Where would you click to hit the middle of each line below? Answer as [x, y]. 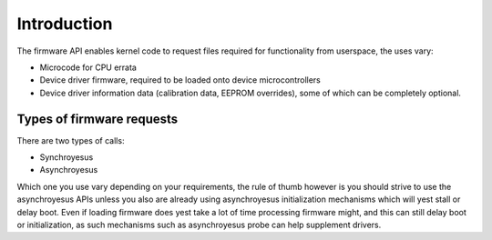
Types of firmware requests [97, 119]
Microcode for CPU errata [88, 67]
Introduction [65, 24]
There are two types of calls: [71, 140]
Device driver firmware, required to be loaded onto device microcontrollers [180, 80]
